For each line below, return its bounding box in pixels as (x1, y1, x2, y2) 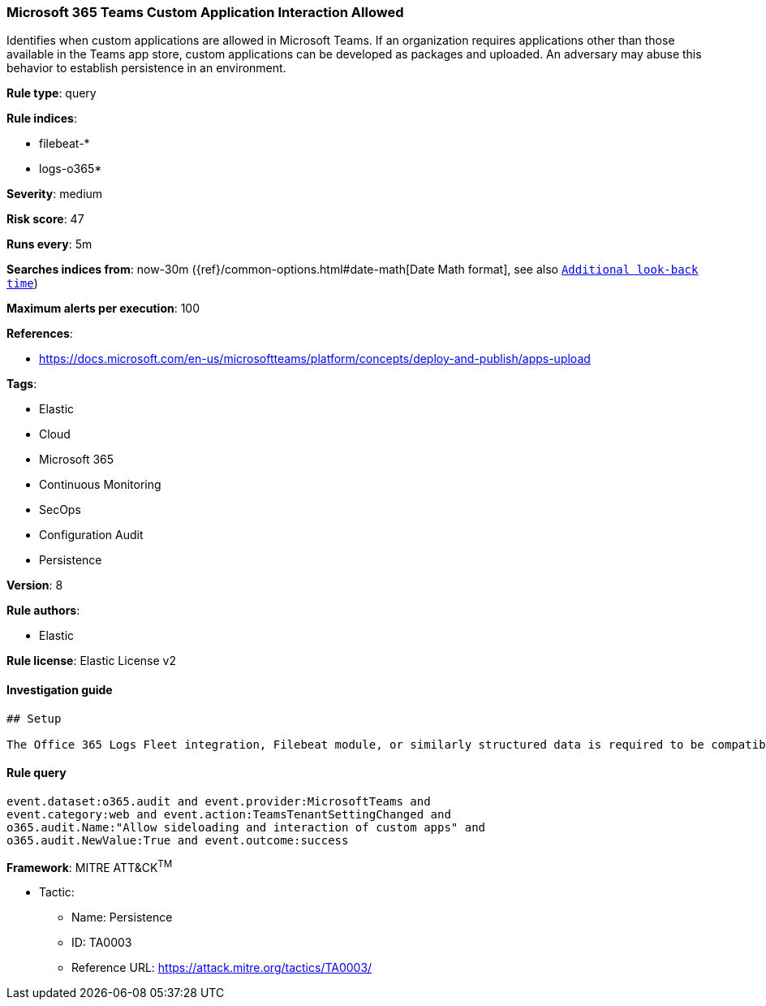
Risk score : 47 (6, 212, 84, 227)
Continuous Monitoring (39, 477, 161, 492)
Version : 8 (6, 578, 63, 593)
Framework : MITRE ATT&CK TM (6, 857, 173, 874)
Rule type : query (6, 86, 97, 101)
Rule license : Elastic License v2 (6, 654, 176, 668)
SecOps (39, 503, 81, 517)
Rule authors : (6, 603, 80, 618)
